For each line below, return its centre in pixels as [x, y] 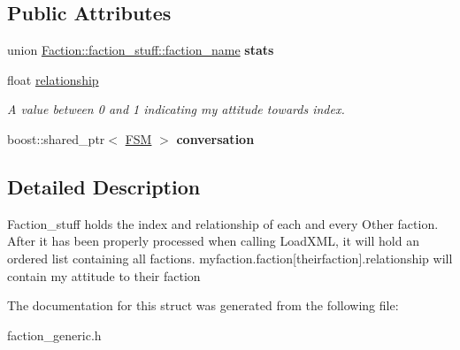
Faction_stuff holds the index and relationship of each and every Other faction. [223, 223]
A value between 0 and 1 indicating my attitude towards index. [176, 109]
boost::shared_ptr [56, 138]
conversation [215, 138]
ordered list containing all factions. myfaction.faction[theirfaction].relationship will [230, 258]
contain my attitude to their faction [104, 275]
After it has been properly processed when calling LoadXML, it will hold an [213, 241]
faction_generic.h [54, 335]
